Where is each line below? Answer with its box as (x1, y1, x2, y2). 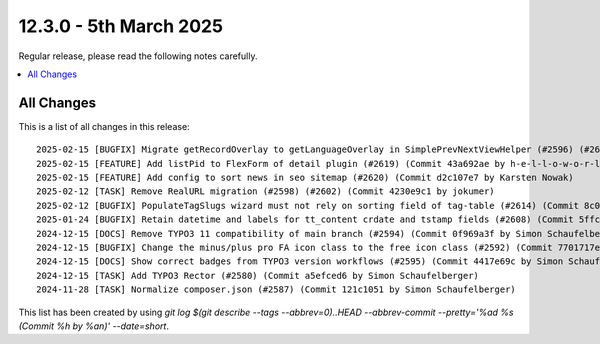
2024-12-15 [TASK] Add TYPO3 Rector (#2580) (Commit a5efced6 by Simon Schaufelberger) (36, 270, 480, 281)
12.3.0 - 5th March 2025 (18, 15, 224, 37)
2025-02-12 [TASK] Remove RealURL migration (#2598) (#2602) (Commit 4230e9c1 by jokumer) (36, 186, 495, 197)
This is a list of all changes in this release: (18, 120, 190, 132)
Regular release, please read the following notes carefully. (18, 50, 258, 62)
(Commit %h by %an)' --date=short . (18, 320, 170, 332)
